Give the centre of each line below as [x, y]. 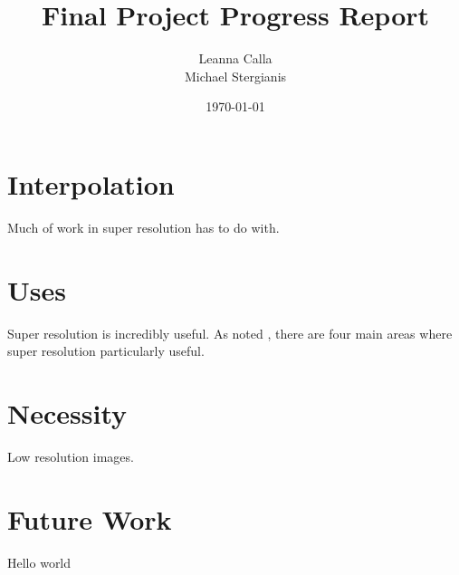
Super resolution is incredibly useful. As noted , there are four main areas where [230, 333]
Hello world [39, 562]
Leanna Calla [235, 58]
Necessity [67, 412]
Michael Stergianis [235, 76]
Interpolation [91, 183]
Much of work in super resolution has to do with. [143, 227]
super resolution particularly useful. [106, 351]
